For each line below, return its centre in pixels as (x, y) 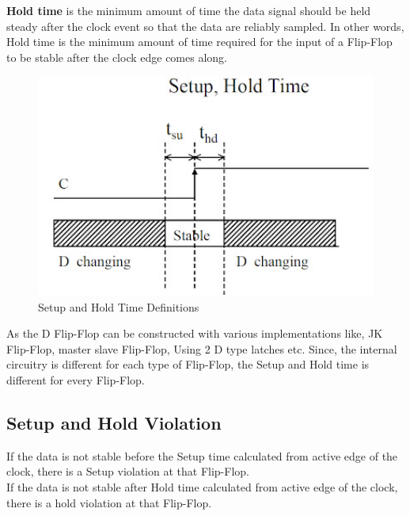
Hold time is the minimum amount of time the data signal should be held (189, 10)
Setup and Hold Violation (114, 422)
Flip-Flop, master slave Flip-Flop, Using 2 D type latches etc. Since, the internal (202, 348)
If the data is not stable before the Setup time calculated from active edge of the (202, 455)
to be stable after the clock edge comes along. (117, 57)
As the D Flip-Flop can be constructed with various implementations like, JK (195, 333)
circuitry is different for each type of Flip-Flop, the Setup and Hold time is (188, 364)
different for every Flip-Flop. (76, 380)
